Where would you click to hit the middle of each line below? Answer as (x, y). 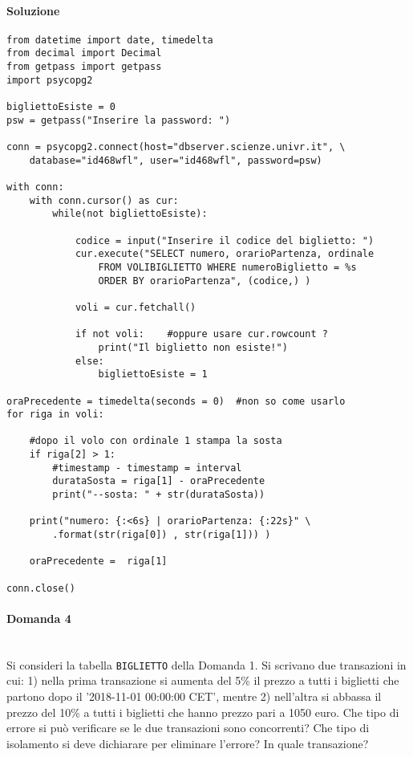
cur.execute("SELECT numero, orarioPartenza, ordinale (225, 254)
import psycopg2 (50, 80)
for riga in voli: (55, 415)
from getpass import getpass (84, 67)
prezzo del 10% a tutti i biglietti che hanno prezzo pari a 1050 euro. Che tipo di (203, 712)
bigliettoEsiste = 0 (61, 107)
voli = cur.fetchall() (136, 307)
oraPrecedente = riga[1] (98, 562)
